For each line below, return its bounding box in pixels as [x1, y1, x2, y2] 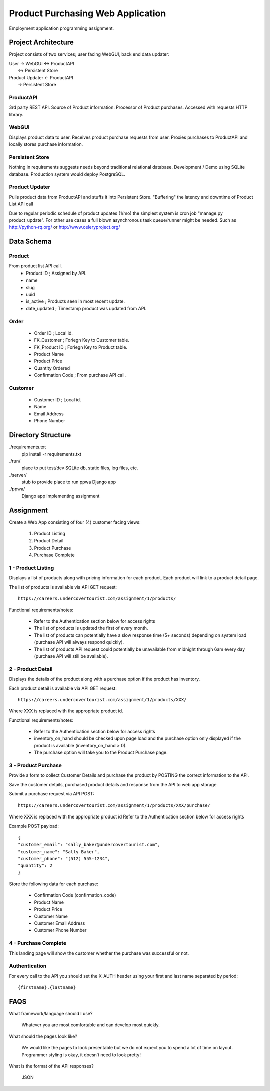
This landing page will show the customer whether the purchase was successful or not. [9, 950, 189, 956]
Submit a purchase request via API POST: [9, 791, 94, 797]
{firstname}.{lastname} [18, 985, 76, 990]
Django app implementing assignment [21, 493, 100, 499]
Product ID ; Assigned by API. [26, 270, 87, 276]
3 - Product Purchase [9, 762, 62, 769]
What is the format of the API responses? [9, 1063, 94, 1069]
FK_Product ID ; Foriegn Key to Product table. [34, 344, 127, 350]
